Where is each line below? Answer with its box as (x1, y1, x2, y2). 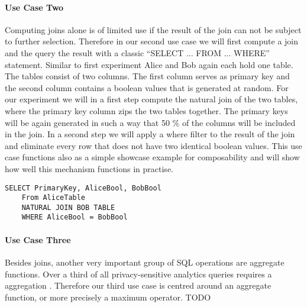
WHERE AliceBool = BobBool (21, 213, 128, 222)
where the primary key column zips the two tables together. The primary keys (5, 104, 288, 117)
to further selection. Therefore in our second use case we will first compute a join (5, 35, 299, 47)
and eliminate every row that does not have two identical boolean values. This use (5, 139, 302, 151)
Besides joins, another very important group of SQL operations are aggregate (5, 256, 285, 268)
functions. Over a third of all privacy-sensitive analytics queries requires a (5, 267, 272, 280)
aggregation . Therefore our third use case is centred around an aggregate (5, 279, 272, 292)
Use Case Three (5, 233, 71, 245)
